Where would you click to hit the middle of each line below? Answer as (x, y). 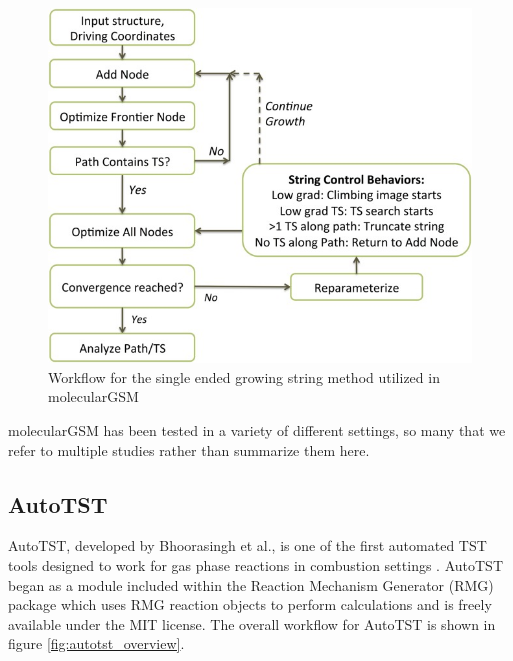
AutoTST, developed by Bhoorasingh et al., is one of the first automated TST (247, 545)
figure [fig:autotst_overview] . (96, 643)
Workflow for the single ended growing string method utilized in (244, 376)
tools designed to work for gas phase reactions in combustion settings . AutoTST (255, 565)
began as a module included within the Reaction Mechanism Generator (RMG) (251, 584)
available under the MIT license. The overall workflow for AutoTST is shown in (252, 623)
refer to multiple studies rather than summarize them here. (189, 449)
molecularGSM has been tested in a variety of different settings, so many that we (257, 430)
